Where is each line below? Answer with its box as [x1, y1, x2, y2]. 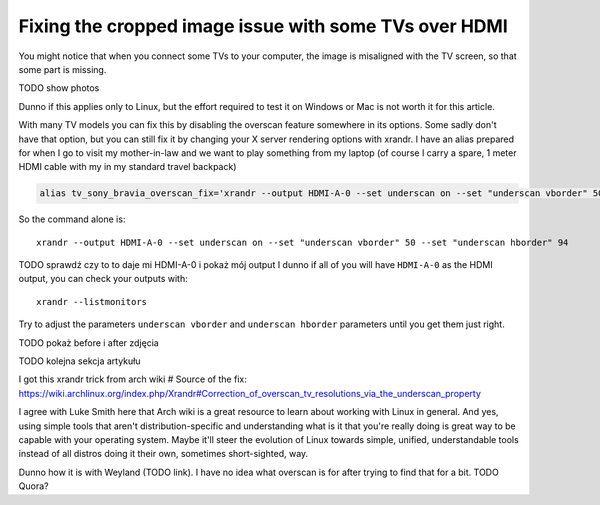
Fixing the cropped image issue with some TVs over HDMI [18, 15, 509, 37]
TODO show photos [18, 82, 100, 94]
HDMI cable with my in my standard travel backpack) [18, 161, 237, 173]
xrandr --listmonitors [36, 296, 148, 307]
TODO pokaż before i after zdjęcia [18, 336, 159, 349]
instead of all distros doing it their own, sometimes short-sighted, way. [18, 448, 309, 460]
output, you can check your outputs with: [18, 273, 189, 285]
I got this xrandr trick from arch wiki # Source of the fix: [18, 373, 247, 385]
